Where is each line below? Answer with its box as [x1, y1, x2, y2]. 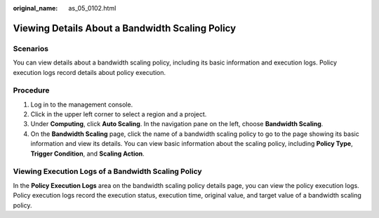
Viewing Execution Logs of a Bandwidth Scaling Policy [13, 167, 203, 177]
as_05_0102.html [68, 4, 117, 12]
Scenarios [13, 43, 49, 53]
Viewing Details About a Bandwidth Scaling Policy [13, 22, 237, 34]
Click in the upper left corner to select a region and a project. [30, 110, 207, 118]
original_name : [13, 4, 58, 12]
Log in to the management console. [30, 100, 133, 109]
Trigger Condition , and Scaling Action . [30, 149, 145, 158]
